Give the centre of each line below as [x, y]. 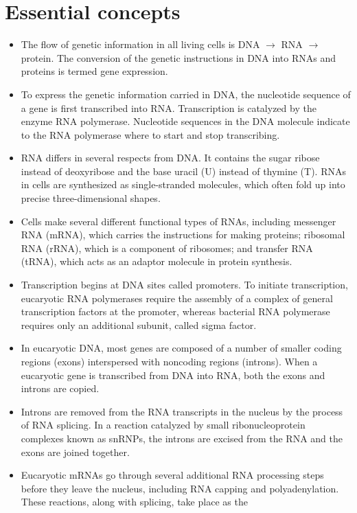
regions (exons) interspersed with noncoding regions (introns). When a [169, 361]
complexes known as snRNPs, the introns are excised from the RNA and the [182, 438]
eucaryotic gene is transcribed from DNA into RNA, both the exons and [173, 375]
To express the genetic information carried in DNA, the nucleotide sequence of [186, 94]
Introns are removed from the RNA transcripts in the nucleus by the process [182, 411]
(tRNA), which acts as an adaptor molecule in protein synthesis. [157, 261]
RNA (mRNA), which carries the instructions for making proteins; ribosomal [183, 235]
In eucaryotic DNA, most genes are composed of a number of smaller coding [181, 348]
